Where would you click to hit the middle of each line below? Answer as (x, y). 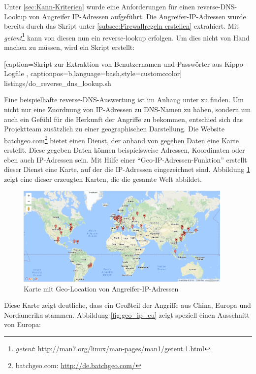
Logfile (14, 73)
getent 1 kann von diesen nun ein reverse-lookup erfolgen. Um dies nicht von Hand (127, 37)
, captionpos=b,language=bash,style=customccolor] (104, 73)
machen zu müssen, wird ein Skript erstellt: (69, 47)
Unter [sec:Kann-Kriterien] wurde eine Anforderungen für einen (100, 6)
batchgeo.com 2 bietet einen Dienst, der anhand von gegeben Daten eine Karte (121, 139)
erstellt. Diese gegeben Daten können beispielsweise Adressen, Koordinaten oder (125, 150)
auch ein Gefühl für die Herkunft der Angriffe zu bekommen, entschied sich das (124, 119)
